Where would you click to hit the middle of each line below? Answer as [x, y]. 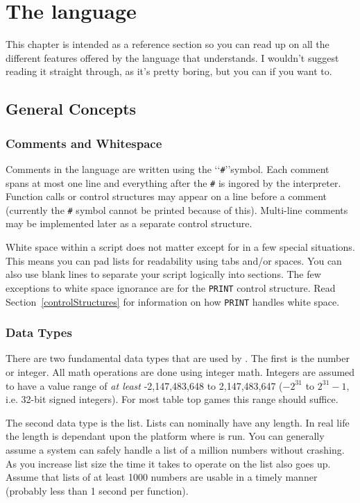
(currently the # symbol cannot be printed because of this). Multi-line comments [177, 209]
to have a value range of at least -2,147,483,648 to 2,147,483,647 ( [144, 385]
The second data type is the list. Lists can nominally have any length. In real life [178, 422]
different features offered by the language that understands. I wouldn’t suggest [172, 57]
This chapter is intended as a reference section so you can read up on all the [168, 44]
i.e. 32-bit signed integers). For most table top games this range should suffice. [172, 399]
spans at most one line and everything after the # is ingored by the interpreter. [173, 182]
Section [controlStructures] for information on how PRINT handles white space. [173, 301]
